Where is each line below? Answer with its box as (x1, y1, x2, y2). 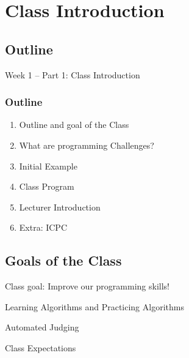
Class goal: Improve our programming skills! (5, 280, 169, 293)
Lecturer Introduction (19, 200, 101, 213)
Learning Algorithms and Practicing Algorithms (5, 300, 184, 313)
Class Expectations (5, 341, 76, 354)
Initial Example (19, 159, 77, 172)
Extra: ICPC (19, 221, 68, 234)
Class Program (19, 180, 74, 193)
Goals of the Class (5, 251, 122, 270)
